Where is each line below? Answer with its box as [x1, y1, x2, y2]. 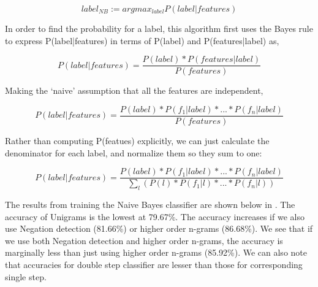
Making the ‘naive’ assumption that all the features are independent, [5, 84, 263, 97]
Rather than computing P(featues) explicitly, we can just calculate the [5, 134, 270, 147]
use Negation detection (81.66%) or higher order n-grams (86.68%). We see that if [5, 222, 313, 235]
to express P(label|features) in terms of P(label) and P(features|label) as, [5, 34, 279, 47]
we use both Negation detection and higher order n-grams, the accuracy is [5, 234, 283, 247]
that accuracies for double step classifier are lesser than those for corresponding [5, 258, 303, 270]
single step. [5, 270, 47, 283]
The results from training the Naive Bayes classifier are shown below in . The [5, 197, 295, 210]
